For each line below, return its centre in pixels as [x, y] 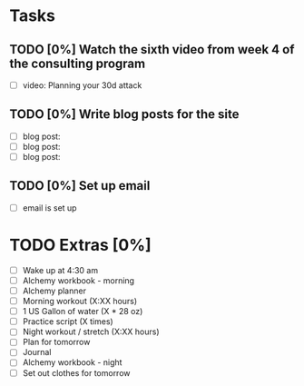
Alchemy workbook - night [72, 362]
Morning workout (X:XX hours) [80, 302]
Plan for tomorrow [56, 342]
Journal [37, 352]
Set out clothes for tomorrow [76, 372]
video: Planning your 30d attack [82, 85]
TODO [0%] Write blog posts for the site [124, 114]
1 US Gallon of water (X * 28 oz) [83, 312]
